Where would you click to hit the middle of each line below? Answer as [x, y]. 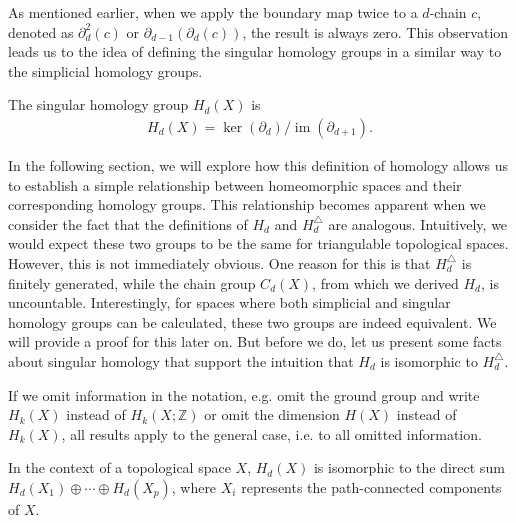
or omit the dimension [272, 414]
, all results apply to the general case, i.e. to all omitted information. [271, 433]
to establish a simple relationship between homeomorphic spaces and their [235, 184]
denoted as [41, 31]
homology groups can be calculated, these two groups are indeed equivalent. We [252, 321]
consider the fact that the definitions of [128, 223]
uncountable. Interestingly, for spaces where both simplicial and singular [229, 302]
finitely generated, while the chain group [132, 282]
